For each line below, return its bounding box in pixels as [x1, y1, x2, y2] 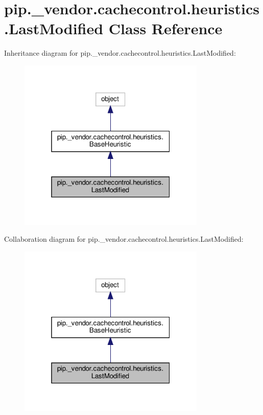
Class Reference [108, 18, 223, 39]
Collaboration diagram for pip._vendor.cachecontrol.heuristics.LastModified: [4, 234, 244, 244]
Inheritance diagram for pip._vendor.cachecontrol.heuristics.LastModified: [4, 48, 236, 58]
